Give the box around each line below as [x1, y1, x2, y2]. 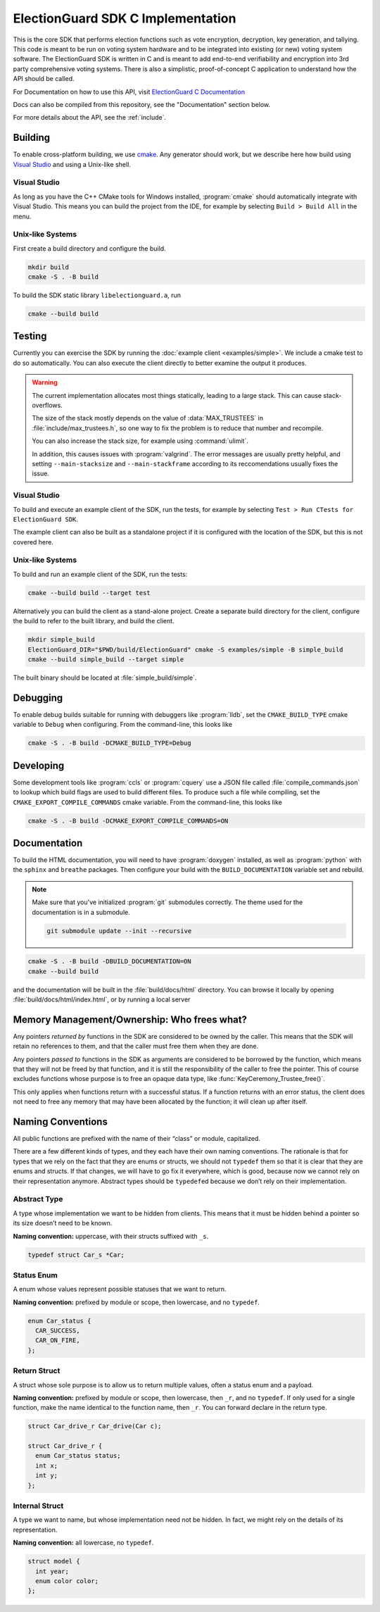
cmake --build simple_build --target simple [27, 655, 184, 663]
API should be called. [13, 75, 75, 83]
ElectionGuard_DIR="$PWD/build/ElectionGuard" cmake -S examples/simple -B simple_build [27, 645, 344, 654]
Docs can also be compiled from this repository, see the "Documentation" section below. [13, 100, 271, 108]
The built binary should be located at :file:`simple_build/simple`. [13, 673, 197, 682]
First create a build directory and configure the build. [13, 244, 166, 253]
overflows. [32, 401, 63, 410]
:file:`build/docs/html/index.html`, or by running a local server [13, 995, 191, 1004]
